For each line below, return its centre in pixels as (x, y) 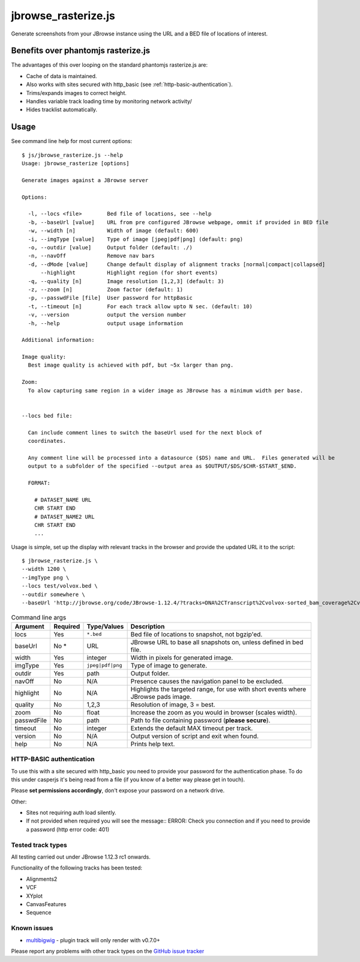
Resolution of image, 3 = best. (173, 704)
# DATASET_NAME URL (63, 500)
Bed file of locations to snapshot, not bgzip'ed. (196, 634)
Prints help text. (153, 744)
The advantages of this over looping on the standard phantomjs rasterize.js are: (109, 65)
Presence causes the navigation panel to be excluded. (207, 681)
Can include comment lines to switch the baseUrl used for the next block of (145, 432)
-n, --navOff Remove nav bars (91, 256)
